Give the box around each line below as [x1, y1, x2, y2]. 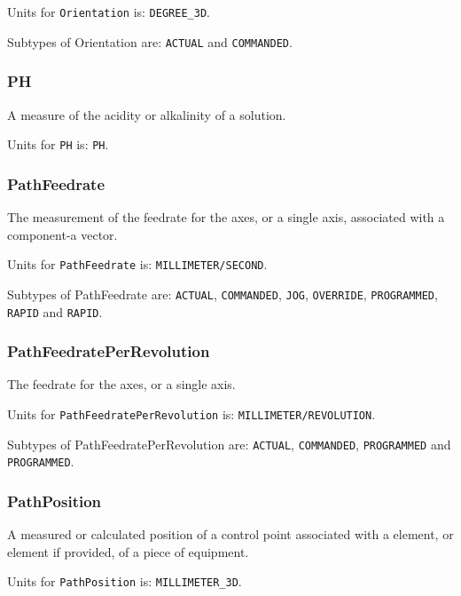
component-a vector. [7, 225, 118, 243]
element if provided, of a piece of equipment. [7, 542, 249, 560]
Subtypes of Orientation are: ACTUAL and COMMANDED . [7, 32, 293, 51]
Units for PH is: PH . [7, 135, 109, 154]
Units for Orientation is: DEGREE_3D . [7, 3, 210, 20]
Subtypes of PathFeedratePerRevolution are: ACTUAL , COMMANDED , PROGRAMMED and [7, 434, 451, 453]
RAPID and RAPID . [7, 302, 103, 321]
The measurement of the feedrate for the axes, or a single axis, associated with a [7, 208, 445, 226]
